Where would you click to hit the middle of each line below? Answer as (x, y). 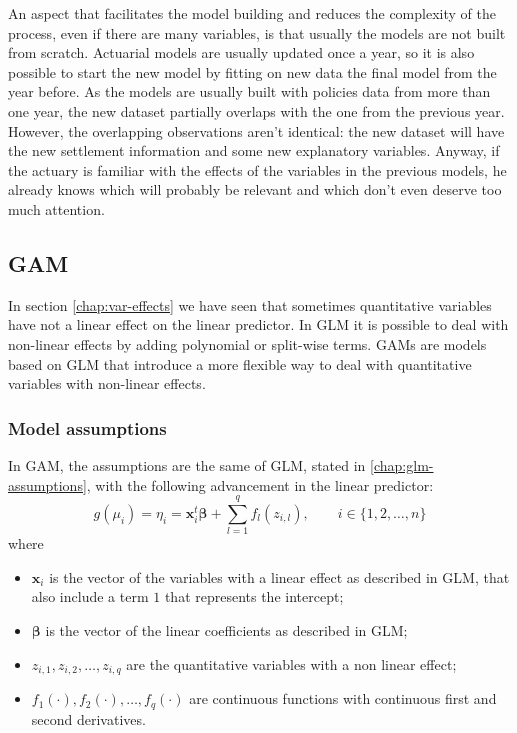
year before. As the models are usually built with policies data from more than (249, 91)
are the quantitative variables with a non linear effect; (291, 663)
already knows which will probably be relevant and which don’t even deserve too (255, 189)
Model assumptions (87, 427)
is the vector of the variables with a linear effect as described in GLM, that (279, 576)
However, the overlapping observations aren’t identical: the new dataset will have (256, 130)
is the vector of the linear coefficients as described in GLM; (226, 630)
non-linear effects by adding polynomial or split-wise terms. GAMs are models (247, 343)
